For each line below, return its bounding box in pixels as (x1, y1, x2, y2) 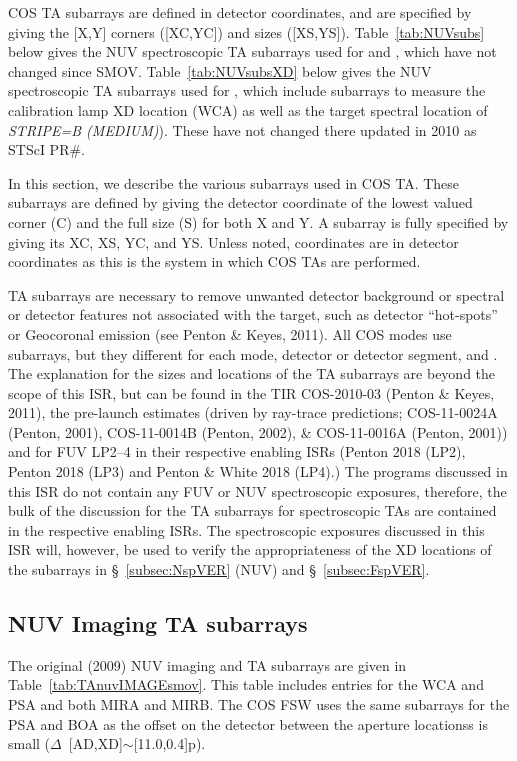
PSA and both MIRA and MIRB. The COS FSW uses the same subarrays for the (8, 694, 510, 715)
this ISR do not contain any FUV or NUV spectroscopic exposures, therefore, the (8, 480, 507, 501)
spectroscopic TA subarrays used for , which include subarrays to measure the (8, 80, 486, 101)
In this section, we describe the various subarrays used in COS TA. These (8, 172, 460, 193)
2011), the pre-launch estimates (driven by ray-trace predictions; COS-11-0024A (8, 402, 498, 423)
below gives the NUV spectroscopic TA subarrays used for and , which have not (8, 41, 497, 62)
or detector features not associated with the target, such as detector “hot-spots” (8, 304, 498, 325)
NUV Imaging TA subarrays (8, 608, 308, 639)
